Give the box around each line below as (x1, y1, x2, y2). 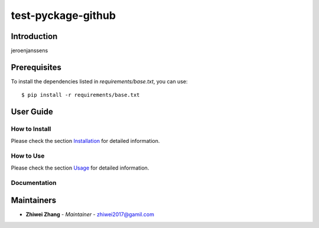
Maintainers (11, 196, 57, 206)
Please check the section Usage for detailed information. (11, 164, 149, 171)
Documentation (11, 179, 57, 187)
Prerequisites (11, 62, 61, 72)
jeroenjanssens (11, 47, 48, 54)
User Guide (11, 107, 53, 117)
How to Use (11, 152, 45, 160)
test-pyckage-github (11, 9, 116, 22)
